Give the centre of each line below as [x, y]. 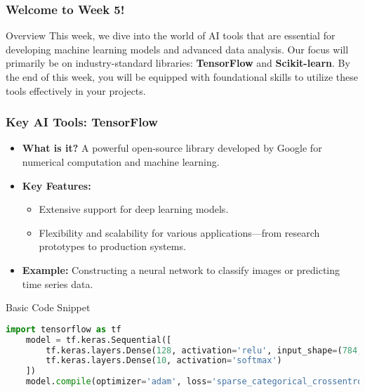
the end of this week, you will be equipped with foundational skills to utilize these [182, 77]
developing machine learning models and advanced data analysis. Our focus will [177, 49]
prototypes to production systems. [112, 246]
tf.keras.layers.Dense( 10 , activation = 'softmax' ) [164, 361]
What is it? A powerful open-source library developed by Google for [172, 148]
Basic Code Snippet [48, 307]
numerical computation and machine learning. [121, 162]
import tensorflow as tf [64, 329]
